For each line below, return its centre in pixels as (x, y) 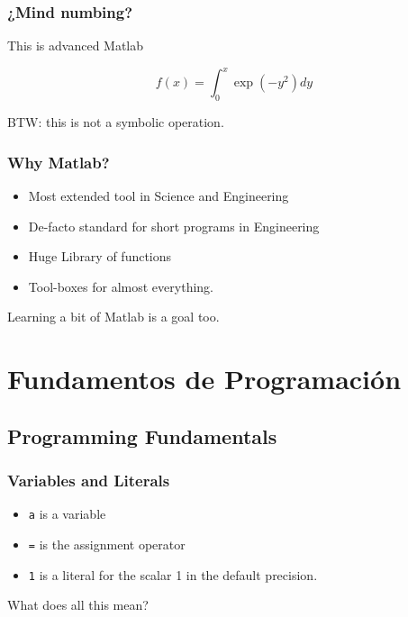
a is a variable (67, 514)
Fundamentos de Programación (204, 379)
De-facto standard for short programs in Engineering (174, 226)
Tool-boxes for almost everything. (121, 286)
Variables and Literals (89, 480)
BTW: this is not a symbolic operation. (116, 122)
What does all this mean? (78, 605)
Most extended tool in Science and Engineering (159, 195)
